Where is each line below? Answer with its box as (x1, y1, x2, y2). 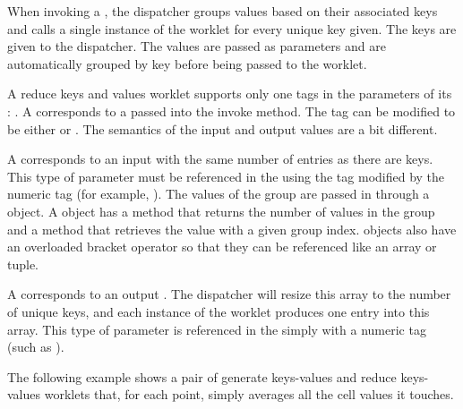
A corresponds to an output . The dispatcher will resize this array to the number (7, 285, 451, 303)
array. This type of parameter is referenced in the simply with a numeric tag (7, 320, 426, 338)
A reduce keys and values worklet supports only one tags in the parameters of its (7, 84, 452, 103)
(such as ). (7, 337, 64, 356)
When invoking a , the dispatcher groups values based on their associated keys (7, 2, 438, 20)
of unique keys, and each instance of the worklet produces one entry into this (7, 302, 430, 320)
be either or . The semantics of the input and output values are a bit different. (7, 119, 438, 138)
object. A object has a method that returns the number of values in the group (7, 201, 435, 220)
